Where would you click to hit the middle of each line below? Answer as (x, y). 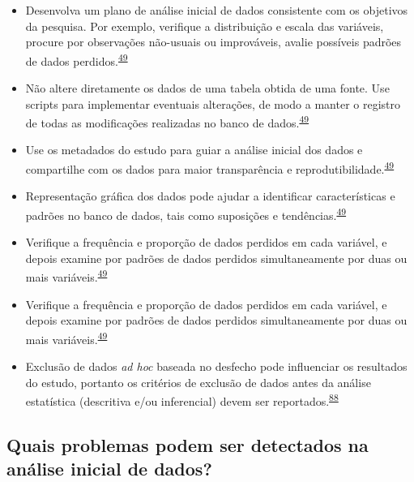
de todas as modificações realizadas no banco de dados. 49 (167, 121)
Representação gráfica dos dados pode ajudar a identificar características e (210, 196)
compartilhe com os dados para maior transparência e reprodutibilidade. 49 (210, 168)
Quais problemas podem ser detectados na (188, 444)
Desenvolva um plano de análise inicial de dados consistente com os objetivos (217, 10)
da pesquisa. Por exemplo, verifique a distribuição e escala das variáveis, (205, 26)
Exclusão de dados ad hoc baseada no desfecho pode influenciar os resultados (216, 366)
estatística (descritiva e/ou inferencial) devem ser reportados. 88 (182, 400)
